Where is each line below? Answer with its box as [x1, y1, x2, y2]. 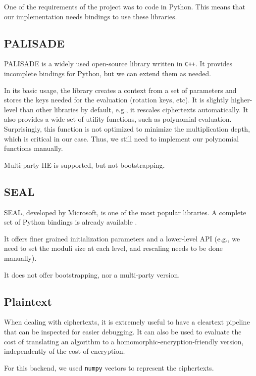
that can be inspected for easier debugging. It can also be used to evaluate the [4, 326, 242, 336]
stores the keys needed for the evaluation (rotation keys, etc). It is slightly [4, 94, 229, 105]
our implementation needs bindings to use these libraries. [4, 11, 177, 21]
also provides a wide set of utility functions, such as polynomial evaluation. [4, 114, 232, 124]
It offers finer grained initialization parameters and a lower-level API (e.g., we [4, 233, 240, 243]
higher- [231, 94, 253, 105]
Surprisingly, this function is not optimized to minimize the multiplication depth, [4, 124, 250, 134]
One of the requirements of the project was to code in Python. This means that [4, 1, 246, 11]
